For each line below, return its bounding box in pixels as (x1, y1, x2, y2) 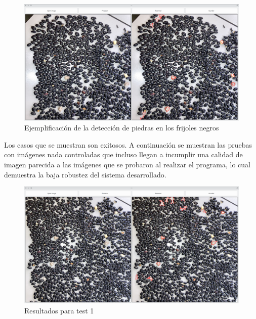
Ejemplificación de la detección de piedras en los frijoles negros (24, 122, 219, 133)
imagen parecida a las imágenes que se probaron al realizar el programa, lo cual (4, 159, 250, 169)
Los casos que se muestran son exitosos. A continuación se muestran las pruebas (4, 139, 252, 150)
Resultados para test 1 (24, 305, 94, 315)
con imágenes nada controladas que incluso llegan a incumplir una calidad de (4, 149, 243, 160)
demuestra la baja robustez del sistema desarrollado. (4, 169, 166, 179)
